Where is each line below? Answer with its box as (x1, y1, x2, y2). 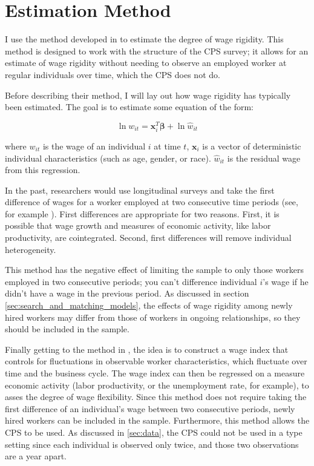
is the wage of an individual (42, 139, 146, 152)
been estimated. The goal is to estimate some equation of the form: (5, 100, 253, 113)
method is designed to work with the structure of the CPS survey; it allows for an (5, 44, 309, 57)
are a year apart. (5, 450, 67, 462)
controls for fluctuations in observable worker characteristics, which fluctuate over (5, 355, 307, 367)
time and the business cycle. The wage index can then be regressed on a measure (5, 367, 305, 379)
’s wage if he (263, 275, 309, 287)
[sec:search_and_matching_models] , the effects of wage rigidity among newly (5, 299, 293, 312)
